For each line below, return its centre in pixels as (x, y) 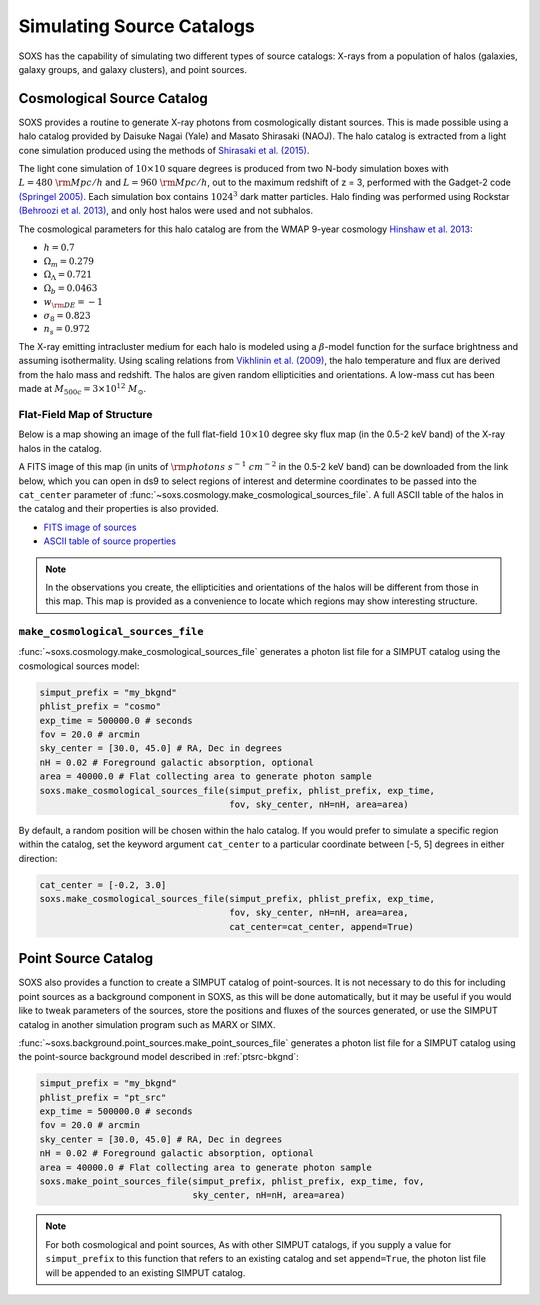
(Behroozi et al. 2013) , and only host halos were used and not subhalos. (166, 211)
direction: (38, 858)
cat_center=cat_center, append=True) (322, 926)
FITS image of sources (90, 527)
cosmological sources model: (79, 666)
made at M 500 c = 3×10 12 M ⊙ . (82, 389)
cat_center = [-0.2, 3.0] (103, 884)
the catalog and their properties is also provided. (118, 509)
